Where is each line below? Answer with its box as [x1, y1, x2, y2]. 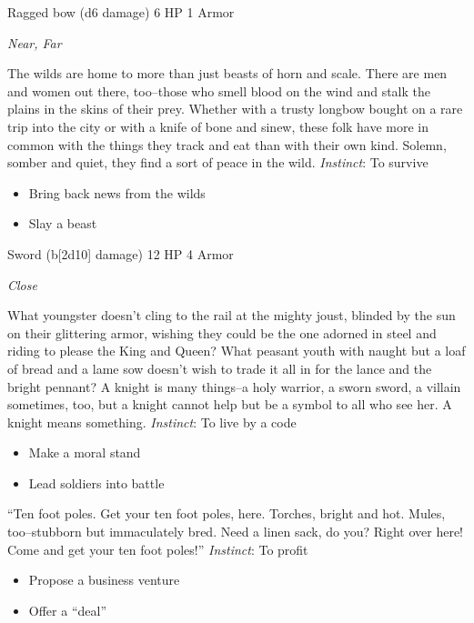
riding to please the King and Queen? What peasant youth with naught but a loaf [7, 341, 466, 360]
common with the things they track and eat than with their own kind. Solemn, [7, 135, 447, 154]
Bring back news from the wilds [28, 183, 206, 202]
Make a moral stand [28, 443, 141, 462]
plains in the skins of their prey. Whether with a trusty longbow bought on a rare [7, 99, 463, 118]
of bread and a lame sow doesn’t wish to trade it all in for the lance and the [7, 358, 432, 377]
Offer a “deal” [28, 600, 106, 619]
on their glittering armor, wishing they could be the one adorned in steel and [7, 323, 437, 342]
